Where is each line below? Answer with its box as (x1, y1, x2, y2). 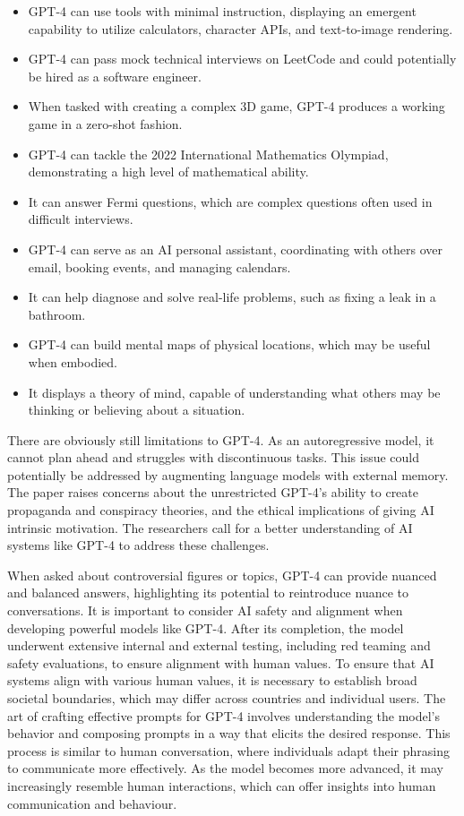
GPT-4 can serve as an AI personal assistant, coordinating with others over (28, 239, 443, 258)
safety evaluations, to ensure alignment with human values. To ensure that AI (7, 653, 434, 672)
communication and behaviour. (7, 794, 177, 812)
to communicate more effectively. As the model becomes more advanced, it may (7, 759, 444, 777)
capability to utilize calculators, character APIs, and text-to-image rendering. (28, 19, 453, 38)
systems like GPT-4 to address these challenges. (7, 536, 270, 554)
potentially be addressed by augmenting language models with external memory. (7, 465, 449, 484)
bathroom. (28, 305, 86, 323)
